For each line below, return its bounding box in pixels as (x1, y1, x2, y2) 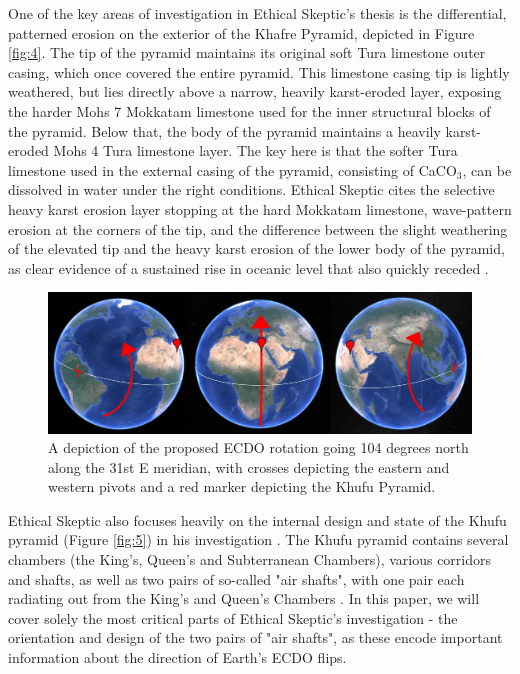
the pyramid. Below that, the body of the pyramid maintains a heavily (8, 120, 441, 141)
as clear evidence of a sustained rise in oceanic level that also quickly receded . (8, 257, 489, 278)
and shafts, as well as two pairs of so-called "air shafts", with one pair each (8, 568, 465, 589)
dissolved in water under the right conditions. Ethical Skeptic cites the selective (8, 179, 495, 200)
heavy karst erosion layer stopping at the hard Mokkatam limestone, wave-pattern (8, 198, 512, 219)
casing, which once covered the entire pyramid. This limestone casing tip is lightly (8, 61, 510, 82)
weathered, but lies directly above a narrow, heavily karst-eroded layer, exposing (8, 81, 502, 102)
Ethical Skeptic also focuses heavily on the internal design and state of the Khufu (8, 509, 507, 530)
